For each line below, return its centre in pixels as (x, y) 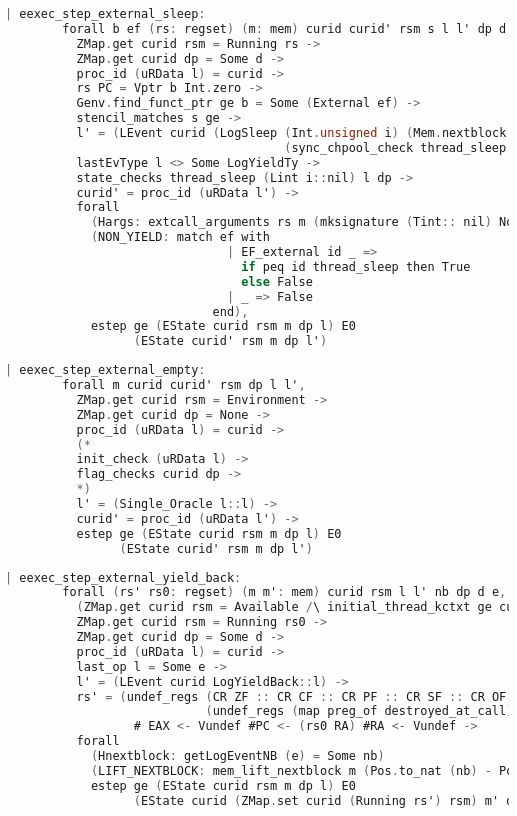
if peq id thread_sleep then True (356, 266)
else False (277, 281)
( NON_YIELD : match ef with (180, 237)
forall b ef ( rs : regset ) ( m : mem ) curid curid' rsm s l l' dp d (284, 28)
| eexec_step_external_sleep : (105, 14)
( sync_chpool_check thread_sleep (395, 147)
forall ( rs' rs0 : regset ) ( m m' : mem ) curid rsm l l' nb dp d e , (284, 592)
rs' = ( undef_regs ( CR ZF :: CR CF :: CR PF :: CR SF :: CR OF (291, 696)
